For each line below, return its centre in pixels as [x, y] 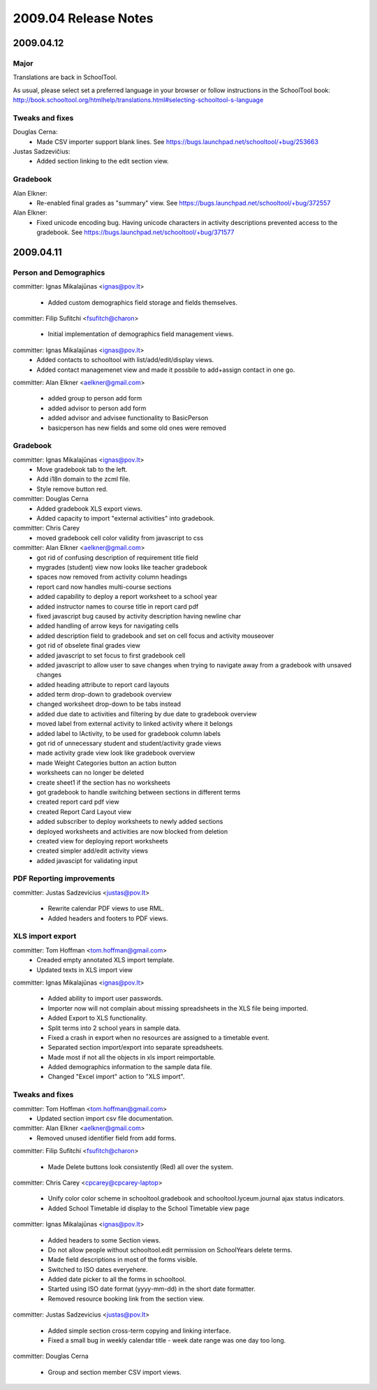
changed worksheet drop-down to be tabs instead [109, 704]
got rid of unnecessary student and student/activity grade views [129, 744]
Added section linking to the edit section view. [103, 161]
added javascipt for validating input [87, 860]
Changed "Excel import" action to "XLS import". [116, 1077]
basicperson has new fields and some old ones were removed [137, 428]
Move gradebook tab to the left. [82, 470]
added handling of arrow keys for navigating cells [108, 626]
